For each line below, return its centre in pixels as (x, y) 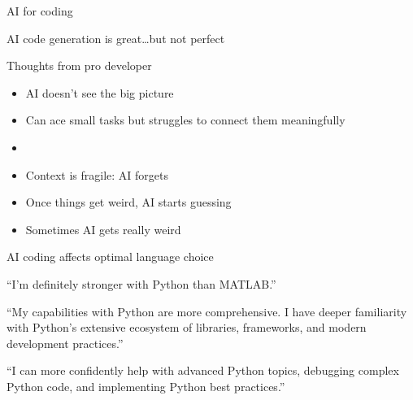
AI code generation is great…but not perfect (116, 38)
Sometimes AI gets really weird (103, 229)
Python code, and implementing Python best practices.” (146, 386)
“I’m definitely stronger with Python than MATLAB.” (141, 283)
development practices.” (65, 343)
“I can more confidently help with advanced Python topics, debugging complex (203, 370)
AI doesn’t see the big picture (100, 92)
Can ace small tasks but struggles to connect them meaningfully (185, 120)
